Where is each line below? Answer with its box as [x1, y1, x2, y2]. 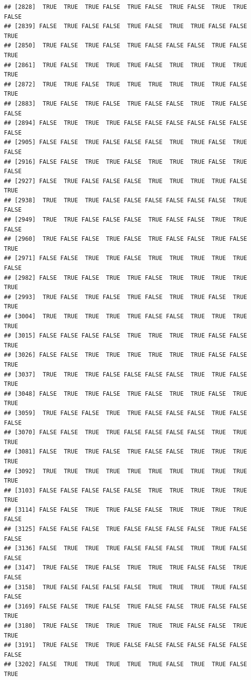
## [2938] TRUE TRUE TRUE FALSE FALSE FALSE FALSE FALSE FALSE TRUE [4, 196, 247, 204]
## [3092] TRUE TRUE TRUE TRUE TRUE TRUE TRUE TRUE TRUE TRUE [4, 467, 247, 475]
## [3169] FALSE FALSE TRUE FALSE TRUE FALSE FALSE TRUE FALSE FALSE [4, 603, 247, 610]
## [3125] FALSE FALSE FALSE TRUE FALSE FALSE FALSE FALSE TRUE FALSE [4, 526, 247, 533]
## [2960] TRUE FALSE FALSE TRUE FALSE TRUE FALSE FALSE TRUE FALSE [4, 235, 247, 243]
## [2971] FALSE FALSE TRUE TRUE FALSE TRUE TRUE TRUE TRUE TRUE [4, 255, 247, 262]
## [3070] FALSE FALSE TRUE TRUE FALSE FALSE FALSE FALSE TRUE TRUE [4, 429, 247, 436]
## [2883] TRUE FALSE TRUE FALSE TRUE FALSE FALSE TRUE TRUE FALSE [4, 100, 247, 107]
